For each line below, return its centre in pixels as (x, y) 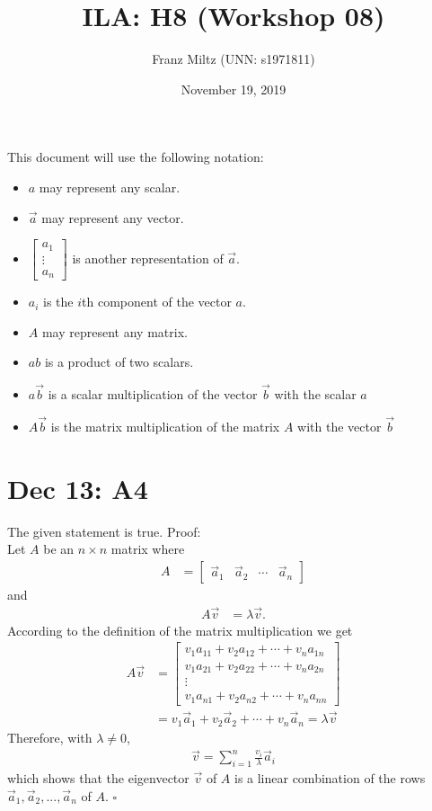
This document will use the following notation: (136, 157)
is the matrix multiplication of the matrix (165, 426)
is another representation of (148, 258)
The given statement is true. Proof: (104, 531)
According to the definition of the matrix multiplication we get (180, 630)
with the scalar (315, 394)
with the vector (339, 426)
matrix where (148, 549)
